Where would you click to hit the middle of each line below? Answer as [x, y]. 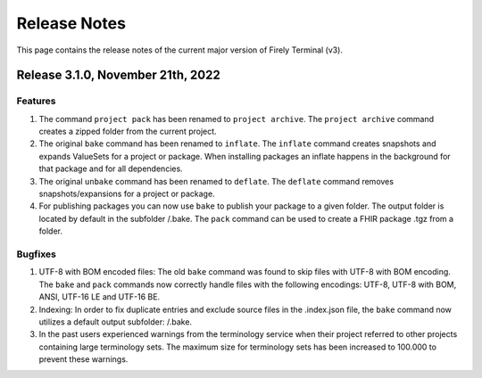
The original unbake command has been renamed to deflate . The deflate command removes [216, 181]
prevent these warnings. [83, 359]
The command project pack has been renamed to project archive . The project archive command [237, 119]
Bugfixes [37, 254]
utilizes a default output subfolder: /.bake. [115, 322]
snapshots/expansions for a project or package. [127, 194]
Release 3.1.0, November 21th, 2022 [118, 75]
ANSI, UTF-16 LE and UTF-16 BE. [100, 297]
